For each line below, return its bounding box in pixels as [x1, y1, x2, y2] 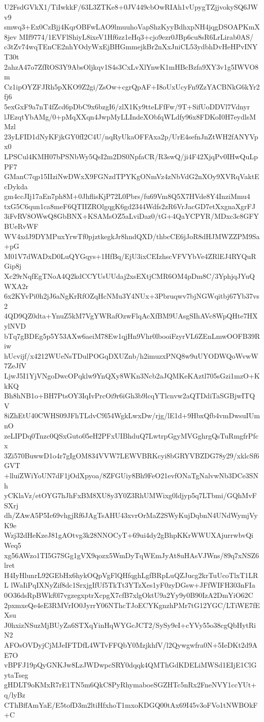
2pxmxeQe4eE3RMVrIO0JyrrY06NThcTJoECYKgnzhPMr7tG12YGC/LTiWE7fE [4, 599, 260, 610]
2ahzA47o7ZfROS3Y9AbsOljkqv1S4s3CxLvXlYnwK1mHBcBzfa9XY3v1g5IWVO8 [4, 61, 259, 72]
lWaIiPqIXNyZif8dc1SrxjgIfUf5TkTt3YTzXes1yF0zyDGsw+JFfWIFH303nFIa [11, 580, 255, 590]
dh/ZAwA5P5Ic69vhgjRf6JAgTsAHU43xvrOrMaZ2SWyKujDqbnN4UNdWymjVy [4, 510, 258, 521]
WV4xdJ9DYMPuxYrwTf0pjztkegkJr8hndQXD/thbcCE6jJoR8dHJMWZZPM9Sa [4, 230, 260, 241]
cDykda [4, 181, 28, 191]
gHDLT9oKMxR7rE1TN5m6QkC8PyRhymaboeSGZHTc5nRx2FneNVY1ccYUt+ [4, 679, 257, 690]
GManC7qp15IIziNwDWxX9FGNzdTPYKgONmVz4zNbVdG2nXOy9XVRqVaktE [4, 171, 259, 182]
